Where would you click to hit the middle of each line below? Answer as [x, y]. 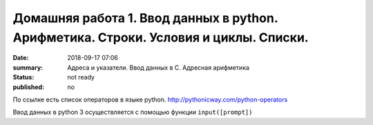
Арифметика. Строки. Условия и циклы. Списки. [161, 37]
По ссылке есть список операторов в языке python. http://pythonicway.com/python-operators [150, 99]
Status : [23, 77]
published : [29, 87]
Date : [21, 58]
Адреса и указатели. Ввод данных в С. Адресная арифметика [159, 67]
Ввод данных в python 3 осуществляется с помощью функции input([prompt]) [133, 112]
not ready [81, 77]
